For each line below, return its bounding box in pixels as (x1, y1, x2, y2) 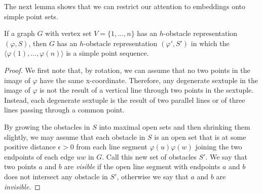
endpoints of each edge (4, 151, 74, 162)
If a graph (4, 28, 35, 38)
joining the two (195, 141, 242, 152)
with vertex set (45, 28, 92, 38)
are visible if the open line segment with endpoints (64, 161, 220, 172)
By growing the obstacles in (4, 121, 90, 132)
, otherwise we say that (117, 171, 189, 181)
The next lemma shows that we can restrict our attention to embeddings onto (4, 1, 245, 11)
